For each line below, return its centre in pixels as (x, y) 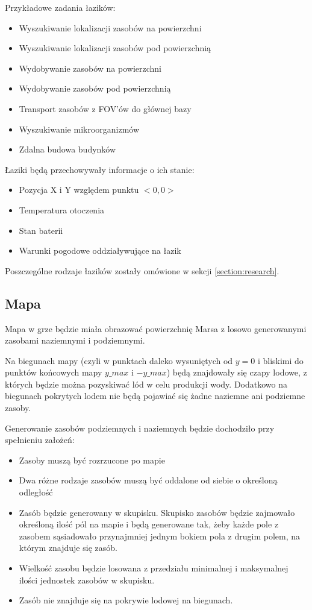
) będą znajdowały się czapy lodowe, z (237, 372)
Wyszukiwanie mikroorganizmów (79, 129)
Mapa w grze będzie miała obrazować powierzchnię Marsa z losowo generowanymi (156, 328)
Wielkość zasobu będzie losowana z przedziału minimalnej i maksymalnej (154, 568)
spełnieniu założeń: (40, 440)
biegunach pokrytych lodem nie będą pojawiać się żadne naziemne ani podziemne (155, 396)
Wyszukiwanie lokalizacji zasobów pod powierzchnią (115, 48)
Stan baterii (41, 230)
